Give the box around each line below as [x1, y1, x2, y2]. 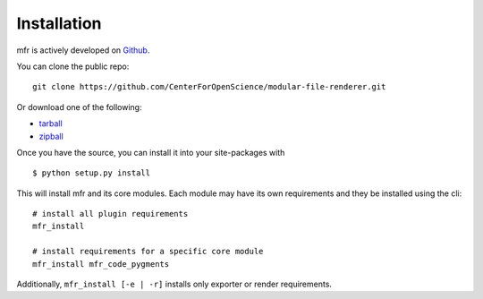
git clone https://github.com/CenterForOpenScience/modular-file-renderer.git [32, 81, 386, 92]
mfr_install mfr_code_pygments [32, 259, 170, 269]
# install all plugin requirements [32, 209, 189, 219]
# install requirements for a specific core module [32, 246, 264, 257]
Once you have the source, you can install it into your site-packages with [16, 147, 285, 158]
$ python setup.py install [32, 168, 151, 178]
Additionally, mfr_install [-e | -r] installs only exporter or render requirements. [16, 278, 333, 290]
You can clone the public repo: [16, 61, 130, 72]
